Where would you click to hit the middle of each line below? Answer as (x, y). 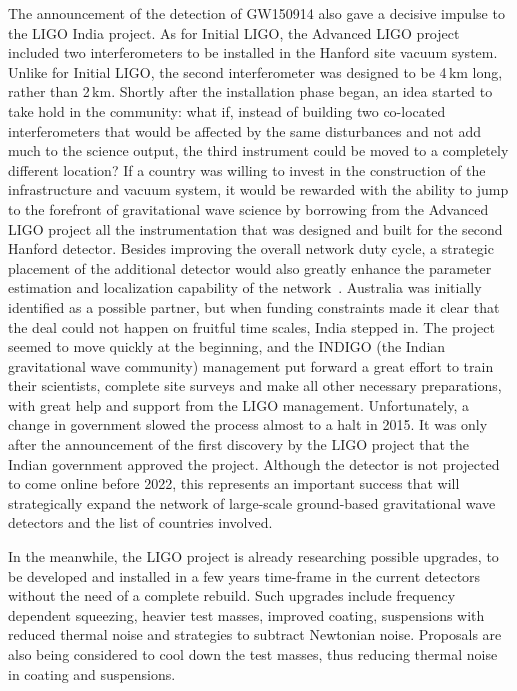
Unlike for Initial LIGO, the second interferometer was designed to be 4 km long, (255, 71)
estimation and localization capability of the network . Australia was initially (245, 287)
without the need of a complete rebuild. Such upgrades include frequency (232, 595)
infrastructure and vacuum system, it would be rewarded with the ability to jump (258, 189)
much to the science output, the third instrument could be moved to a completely (258, 150)
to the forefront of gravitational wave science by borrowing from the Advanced (248, 208)
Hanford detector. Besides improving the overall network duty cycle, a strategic (251, 248)
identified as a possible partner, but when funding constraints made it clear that (254, 306)
